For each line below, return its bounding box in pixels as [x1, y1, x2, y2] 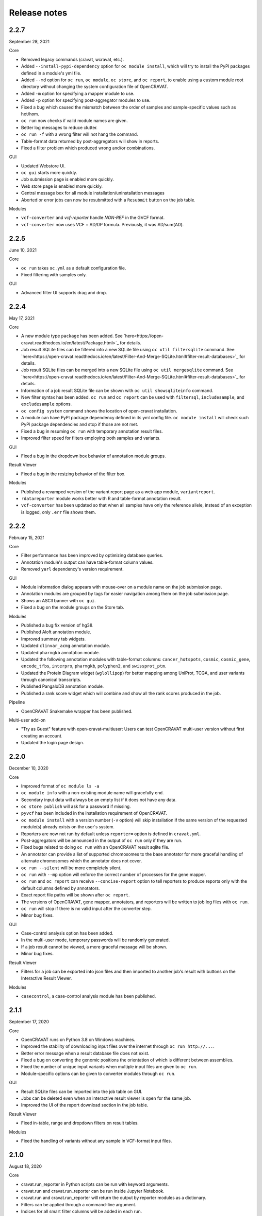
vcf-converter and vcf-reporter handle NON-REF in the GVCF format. [21, 215, 165, 221]
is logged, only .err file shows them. [21, 509, 96, 515]
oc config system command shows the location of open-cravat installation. [21, 408, 177, 413]
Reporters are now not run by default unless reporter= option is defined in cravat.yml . [21, 831, 201, 837]
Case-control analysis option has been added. [21, 930, 114, 936]
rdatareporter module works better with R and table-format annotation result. [21, 495, 182, 501]
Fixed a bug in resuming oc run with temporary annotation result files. [21, 428, 163, 434]
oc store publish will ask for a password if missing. [21, 804, 131, 809]
